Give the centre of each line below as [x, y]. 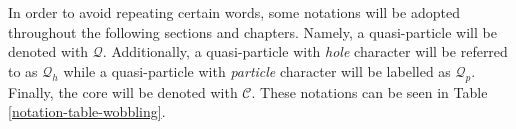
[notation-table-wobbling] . [87, 111]
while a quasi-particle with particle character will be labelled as [257, 70]
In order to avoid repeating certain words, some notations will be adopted [234, 12]
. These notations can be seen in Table [369, 91]
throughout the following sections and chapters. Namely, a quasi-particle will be [252, 31]
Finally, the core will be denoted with [123, 91]
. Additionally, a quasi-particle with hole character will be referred [305, 51]
